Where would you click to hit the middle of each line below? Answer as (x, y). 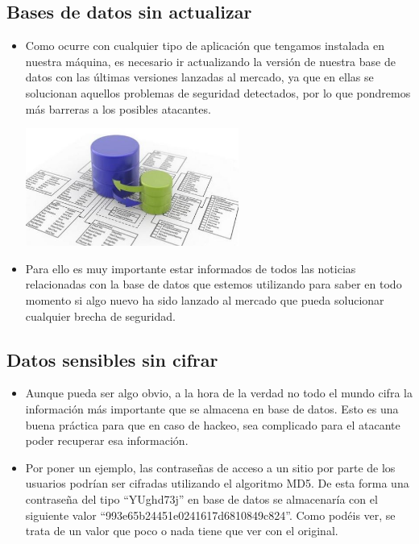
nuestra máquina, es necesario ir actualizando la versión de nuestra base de (210, 61)
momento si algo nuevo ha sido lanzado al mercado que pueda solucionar (205, 299)
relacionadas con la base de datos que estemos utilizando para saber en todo (214, 284)
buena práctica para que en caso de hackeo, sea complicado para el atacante (213, 424)
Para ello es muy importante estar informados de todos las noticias (191, 268)
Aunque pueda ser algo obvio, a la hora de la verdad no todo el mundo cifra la (219, 393)
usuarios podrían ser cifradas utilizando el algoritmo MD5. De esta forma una (217, 483)
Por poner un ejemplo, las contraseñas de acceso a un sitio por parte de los (210, 467)
